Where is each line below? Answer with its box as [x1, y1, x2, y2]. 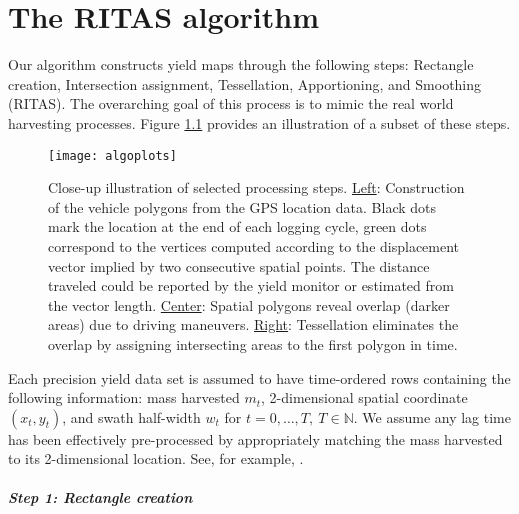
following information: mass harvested [8, 387, 240, 408]
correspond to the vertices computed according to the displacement [48, 235, 460, 256]
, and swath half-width [62, 406, 201, 427]
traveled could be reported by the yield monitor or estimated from [48, 275, 454, 296]
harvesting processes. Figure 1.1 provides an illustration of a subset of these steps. [8, 112, 511, 133]
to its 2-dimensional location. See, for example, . [8, 448, 304, 469]
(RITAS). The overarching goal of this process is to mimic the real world [8, 93, 454, 114]
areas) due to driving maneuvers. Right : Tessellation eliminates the [48, 314, 459, 335]
